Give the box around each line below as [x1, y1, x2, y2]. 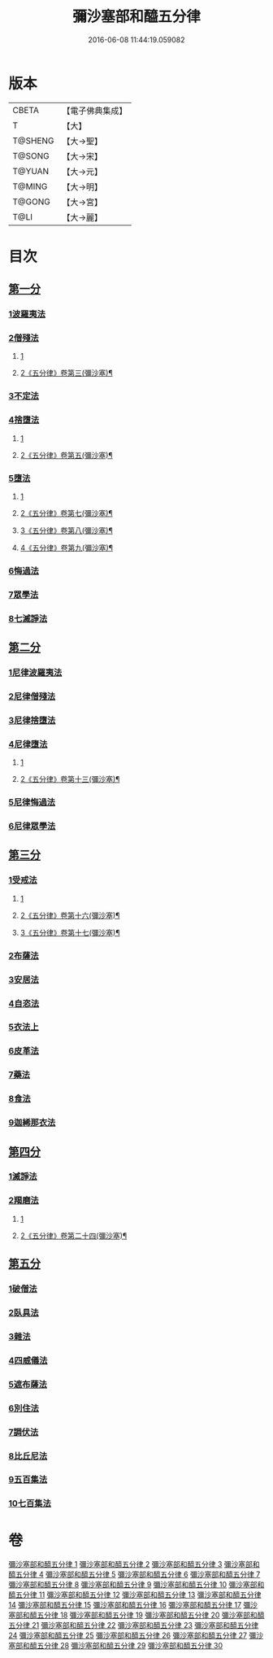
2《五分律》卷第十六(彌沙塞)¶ [19, 910, 120, 920]
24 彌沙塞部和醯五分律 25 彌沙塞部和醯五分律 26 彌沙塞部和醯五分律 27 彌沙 [8, 1630, 264, 1640]
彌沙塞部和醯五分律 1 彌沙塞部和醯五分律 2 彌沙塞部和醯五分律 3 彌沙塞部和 [8, 1560, 260, 1569]
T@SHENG [12, 135, 54, 146]
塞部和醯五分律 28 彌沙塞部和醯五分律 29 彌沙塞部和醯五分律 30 [8, 1641, 223, 1651]
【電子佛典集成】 [62, 105, 128, 116]
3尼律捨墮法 [8, 714, 56, 726]
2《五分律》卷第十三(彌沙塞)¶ [19, 774, 120, 784]
